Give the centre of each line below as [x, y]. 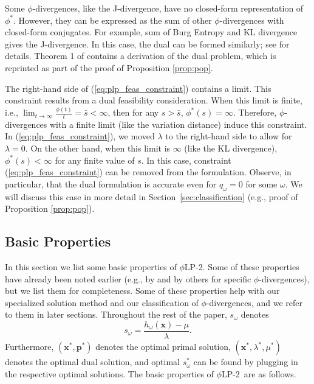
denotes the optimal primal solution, [163, 347]
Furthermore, [29, 347]
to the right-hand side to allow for [229, 136]
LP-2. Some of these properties [242, 267]
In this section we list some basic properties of [91, 267]
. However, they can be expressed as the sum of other [113, 20]
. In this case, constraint [186, 160]
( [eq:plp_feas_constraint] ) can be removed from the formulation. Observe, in [148, 172]
